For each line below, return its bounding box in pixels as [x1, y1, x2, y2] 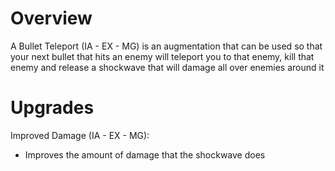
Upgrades [10, 97, 95, 119]
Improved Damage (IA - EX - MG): [10, 129, 150, 141]
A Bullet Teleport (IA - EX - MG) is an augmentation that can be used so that [10, 40, 323, 52]
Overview [10, 7, 93, 30]
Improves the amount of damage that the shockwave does [24, 148, 266, 161]
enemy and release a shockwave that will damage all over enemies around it [10, 61, 325, 73]
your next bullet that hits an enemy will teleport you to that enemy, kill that [10, 50, 315, 62]
